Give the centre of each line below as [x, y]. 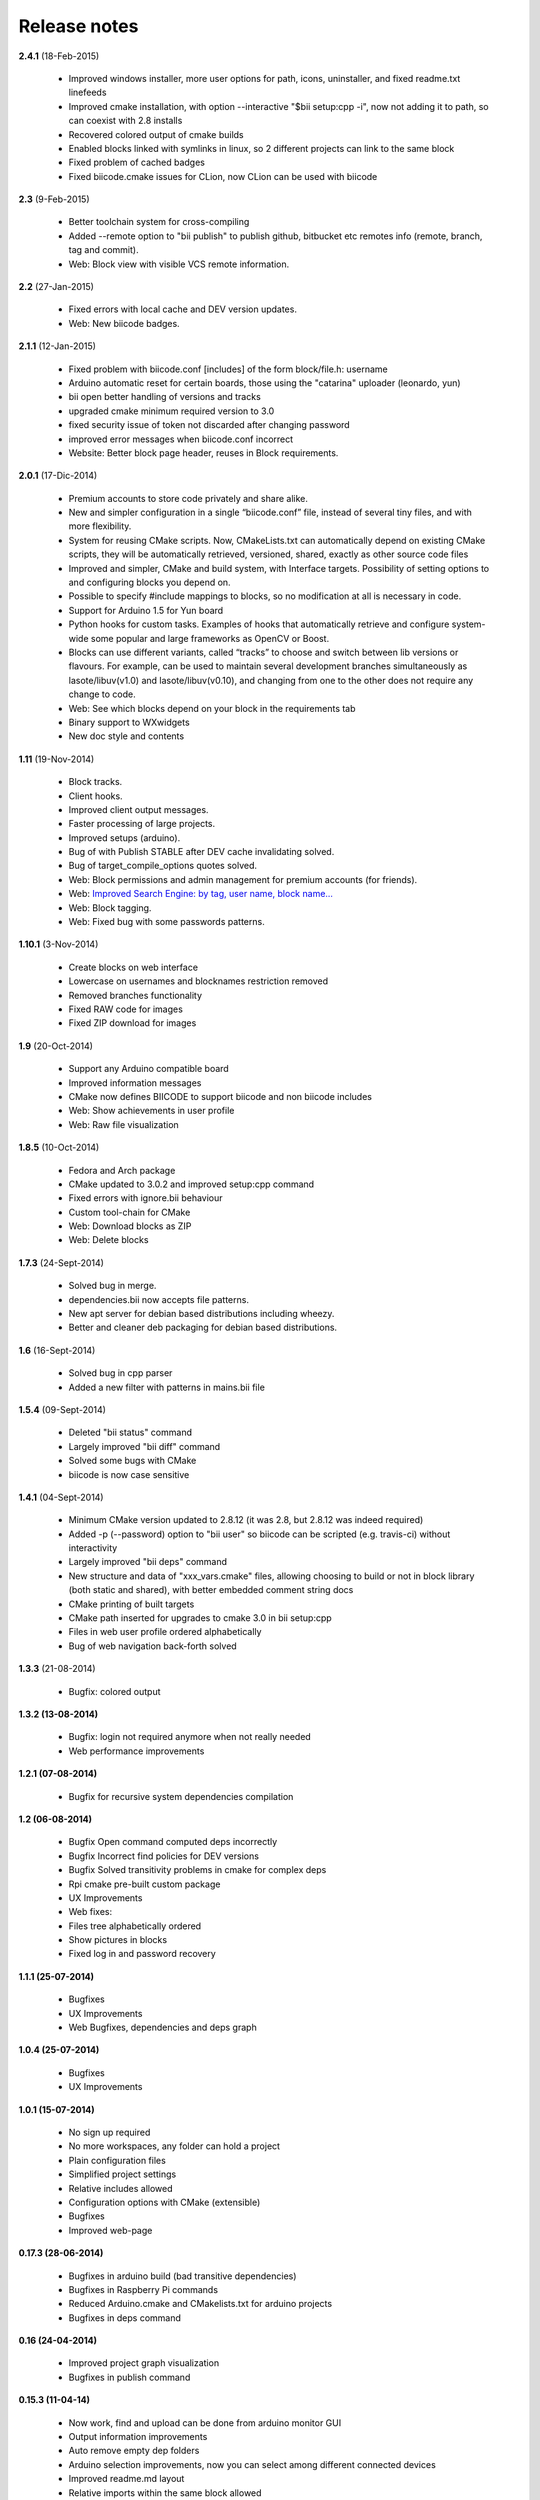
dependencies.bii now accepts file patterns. [159, 1299]
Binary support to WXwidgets [129, 722]
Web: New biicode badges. [124, 323]
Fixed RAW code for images [126, 1009]
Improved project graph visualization [144, 2363]
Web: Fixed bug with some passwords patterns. [166, 922]
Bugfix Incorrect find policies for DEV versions [164, 1856]
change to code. [102, 694]
